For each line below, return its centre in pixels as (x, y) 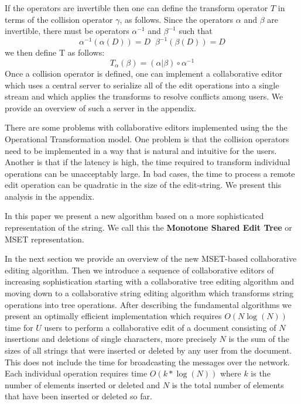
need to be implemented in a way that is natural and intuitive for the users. (141, 150)
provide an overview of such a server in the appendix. (100, 107)
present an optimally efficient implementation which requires (113, 316)
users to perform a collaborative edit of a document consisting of (160, 327)
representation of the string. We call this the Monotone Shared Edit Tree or (148, 227)
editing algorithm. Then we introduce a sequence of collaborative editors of (139, 270)
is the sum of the (259, 339)
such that (196, 31)
